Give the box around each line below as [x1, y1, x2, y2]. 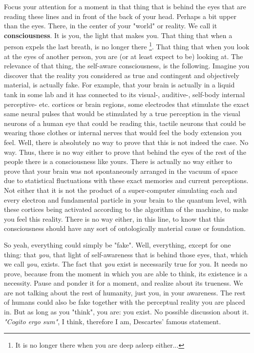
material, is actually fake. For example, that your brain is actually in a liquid [4, 80, 235, 90]
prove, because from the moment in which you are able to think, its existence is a [4, 268, 248, 278]
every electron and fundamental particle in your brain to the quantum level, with [4, 194, 247, 205]
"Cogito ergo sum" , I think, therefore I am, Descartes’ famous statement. [4, 316, 221, 326]
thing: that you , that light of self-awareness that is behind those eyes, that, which [4, 249, 248, 259]
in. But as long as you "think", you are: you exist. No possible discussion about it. [4, 307, 249, 317]
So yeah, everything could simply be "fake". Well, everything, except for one [4, 239, 231, 249]
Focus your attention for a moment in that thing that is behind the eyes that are [4, 1, 246, 11]
